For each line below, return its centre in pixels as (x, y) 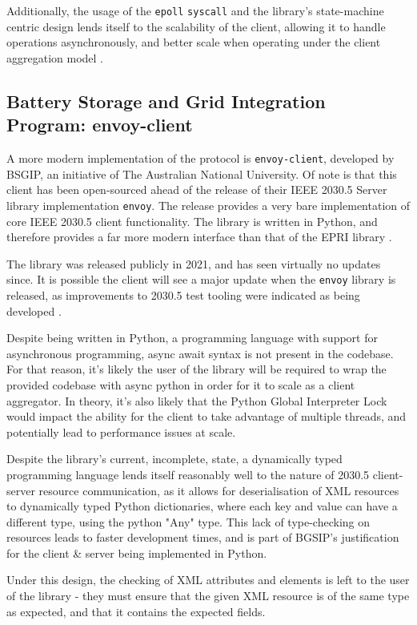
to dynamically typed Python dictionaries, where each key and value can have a (202, 506)
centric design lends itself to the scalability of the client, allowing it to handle (196, 26)
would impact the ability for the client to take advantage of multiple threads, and (206, 416)
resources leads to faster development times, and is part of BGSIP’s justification (203, 537)
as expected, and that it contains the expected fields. (136, 611)
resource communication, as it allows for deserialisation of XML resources (219, 490)
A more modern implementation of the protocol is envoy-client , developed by (200, 158)
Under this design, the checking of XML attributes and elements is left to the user (208, 580)
